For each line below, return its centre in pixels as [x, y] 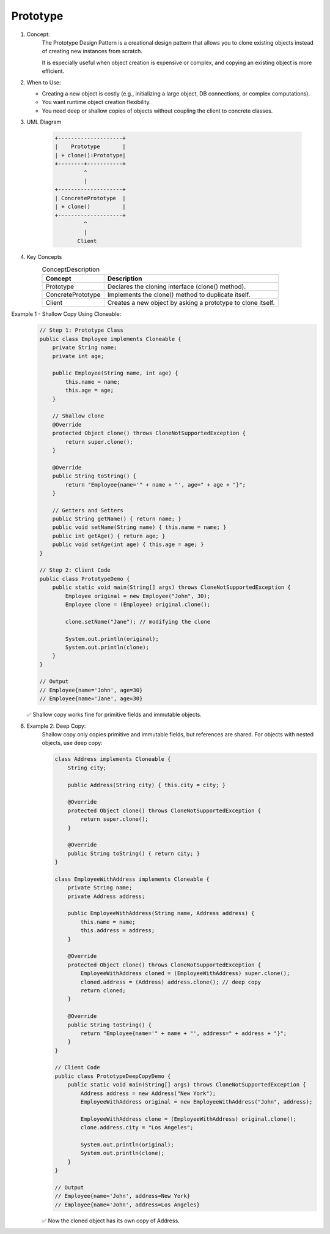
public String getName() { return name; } [117, 519]
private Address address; [106, 896]
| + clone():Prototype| [90, 155]
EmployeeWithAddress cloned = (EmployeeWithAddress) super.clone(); [185, 974]
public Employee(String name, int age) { [115, 373]
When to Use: [44, 82]
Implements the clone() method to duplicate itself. [179, 295]
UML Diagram [44, 122]
